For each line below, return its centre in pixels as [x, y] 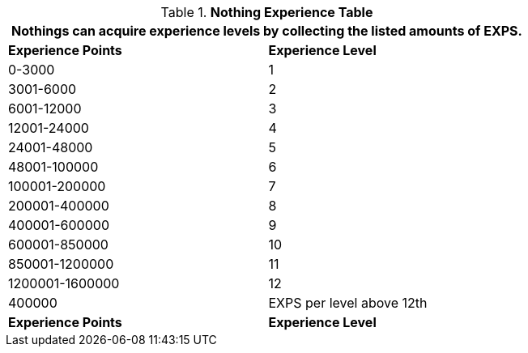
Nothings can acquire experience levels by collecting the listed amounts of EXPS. [267, 31]
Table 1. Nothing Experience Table [267, 12]
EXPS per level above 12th [348, 303]
